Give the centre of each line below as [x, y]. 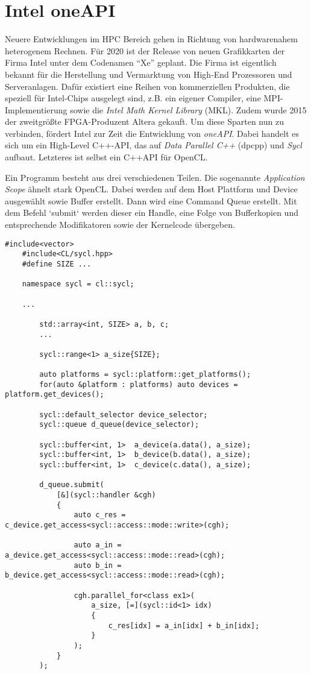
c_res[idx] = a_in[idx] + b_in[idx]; [184, 625]
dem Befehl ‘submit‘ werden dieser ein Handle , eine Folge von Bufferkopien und [152, 213]
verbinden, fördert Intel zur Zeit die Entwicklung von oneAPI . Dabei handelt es [152, 133]
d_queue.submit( [72, 485]
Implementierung [36, 109]
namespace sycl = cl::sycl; [78, 284]
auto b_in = [98, 565]
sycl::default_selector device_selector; [124, 414]
